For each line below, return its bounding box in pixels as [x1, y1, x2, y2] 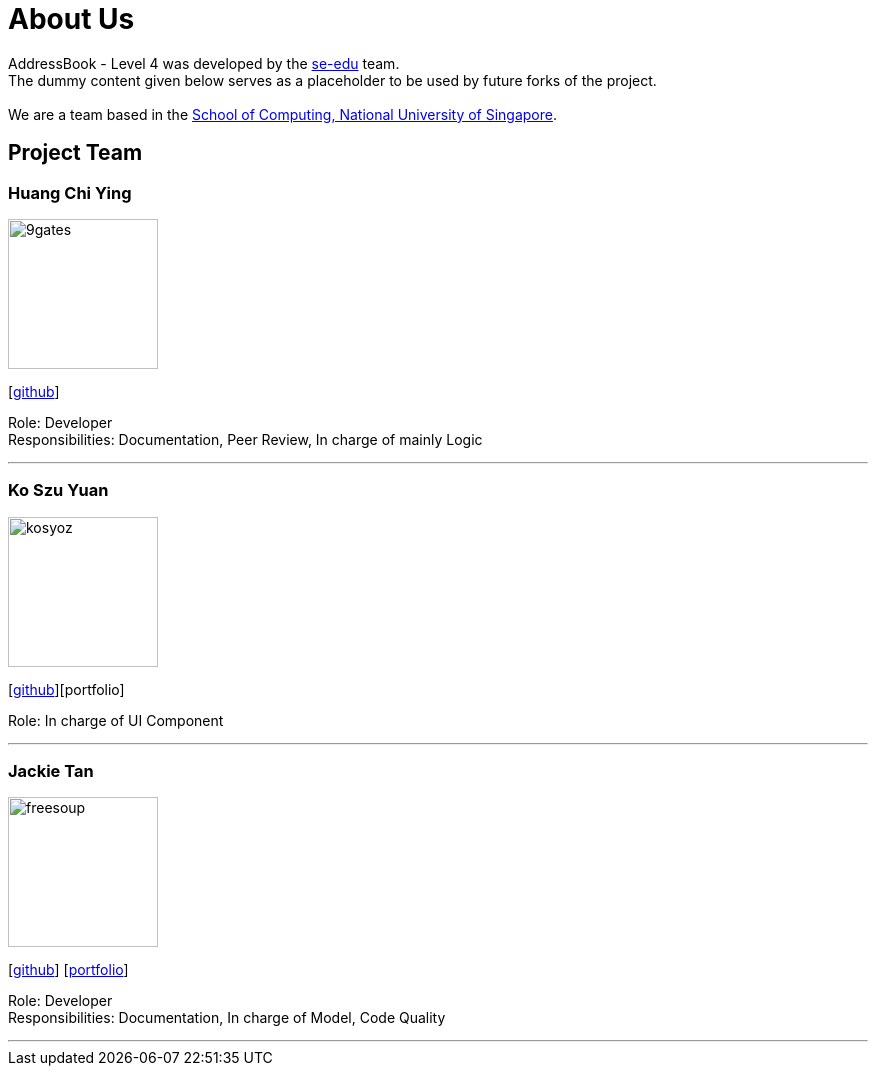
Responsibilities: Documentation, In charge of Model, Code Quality [8, 1009, 446, 1027]
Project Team [8, 140, 143, 166]
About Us [8, 2, 135, 36]
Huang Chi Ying [8, 182, 132, 203]
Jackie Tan [8, 761, 94, 782]
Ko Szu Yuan [8, 480, 109, 501]
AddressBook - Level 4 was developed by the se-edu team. [8, 54, 400, 72]
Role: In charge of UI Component [8, 711, 224, 729]
